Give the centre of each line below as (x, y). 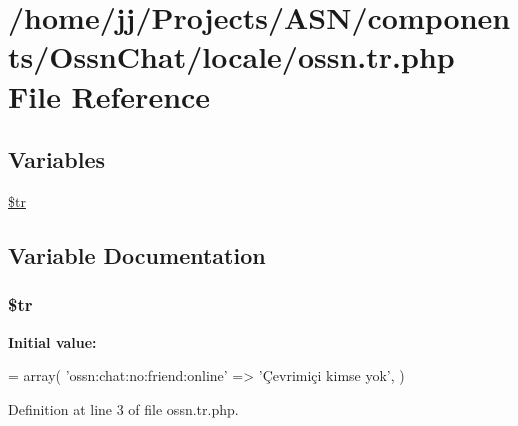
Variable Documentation (137, 254)
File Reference (109, 95)
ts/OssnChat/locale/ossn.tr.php (231, 56)
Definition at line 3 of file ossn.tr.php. (123, 408)
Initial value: (52, 341)
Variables (57, 159)
